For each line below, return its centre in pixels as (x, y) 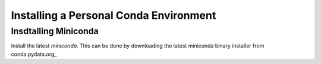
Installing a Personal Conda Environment (114, 15)
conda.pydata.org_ (34, 54)
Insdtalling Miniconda (55, 31)
